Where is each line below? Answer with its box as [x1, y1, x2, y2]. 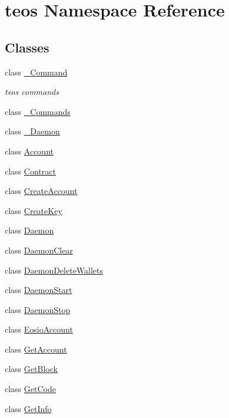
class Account [5, 144, 54, 157]
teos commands [5, 85, 59, 98]
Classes [5, 38, 49, 56]
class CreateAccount [5, 185, 78, 197]
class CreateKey [5, 204, 62, 216]
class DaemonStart [5, 284, 72, 296]
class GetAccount [5, 343, 67, 355]
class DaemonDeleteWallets [5, 264, 104, 276]
